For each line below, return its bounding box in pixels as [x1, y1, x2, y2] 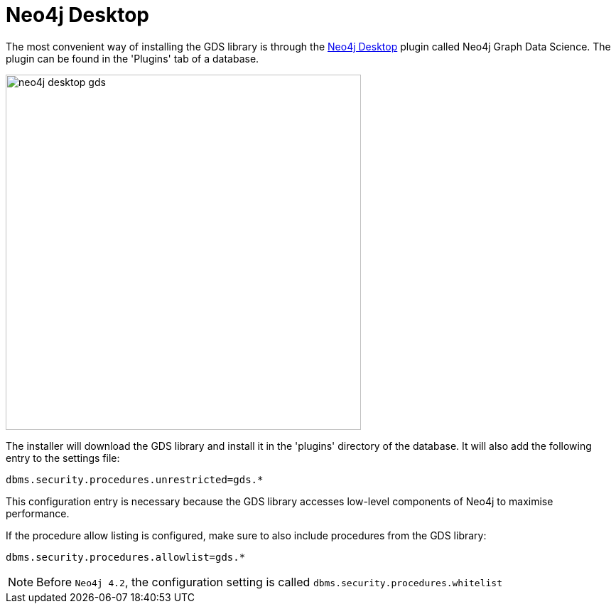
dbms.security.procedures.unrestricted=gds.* [6, 473, 264, 485]
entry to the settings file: [6, 451, 120, 464]
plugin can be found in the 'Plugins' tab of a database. [6, 52, 259, 65]
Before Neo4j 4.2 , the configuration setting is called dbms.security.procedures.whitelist [36, 574, 502, 589]
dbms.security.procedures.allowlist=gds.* [6, 551, 246, 563]
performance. [6, 507, 70, 519]
